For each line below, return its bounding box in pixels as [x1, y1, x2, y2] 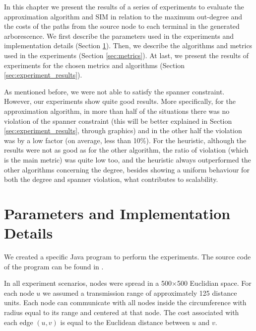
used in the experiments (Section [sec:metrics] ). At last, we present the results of [4, 50, 249, 60]
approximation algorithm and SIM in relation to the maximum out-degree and [4, 11, 243, 21]
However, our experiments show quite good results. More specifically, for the [4, 96, 236, 106]
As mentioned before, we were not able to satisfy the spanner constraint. [4, 86, 225, 96]
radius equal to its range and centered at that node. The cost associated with [4, 307, 239, 317]
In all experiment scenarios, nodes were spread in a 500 [4, 278, 172, 288]
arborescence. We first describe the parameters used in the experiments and [4, 30, 234, 41]
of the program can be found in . [4, 261, 104, 271]
